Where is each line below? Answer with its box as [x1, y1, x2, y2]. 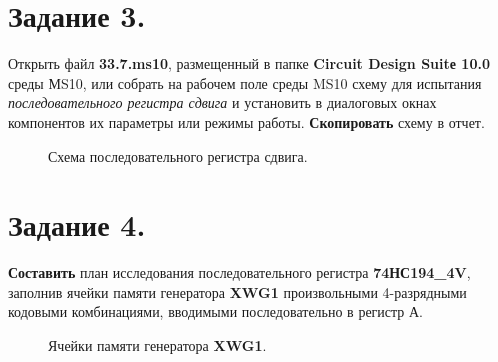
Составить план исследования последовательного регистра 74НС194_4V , [8, 262, 471, 283]
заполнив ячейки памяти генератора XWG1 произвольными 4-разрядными [8, 281, 467, 302]
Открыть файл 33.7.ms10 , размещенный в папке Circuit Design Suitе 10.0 [8, 53, 490, 74]
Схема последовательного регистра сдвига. [48, 145, 308, 166]
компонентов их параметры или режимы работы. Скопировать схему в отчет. [8, 111, 485, 132]
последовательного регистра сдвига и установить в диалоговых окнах [8, 92, 437, 113]
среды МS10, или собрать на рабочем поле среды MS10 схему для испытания [8, 72, 482, 93]
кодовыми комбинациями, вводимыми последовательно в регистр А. [8, 301, 424, 322]
